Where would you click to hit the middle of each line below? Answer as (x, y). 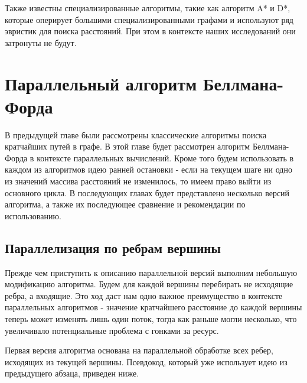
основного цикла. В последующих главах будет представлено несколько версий (147, 192)
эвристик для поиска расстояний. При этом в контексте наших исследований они (150, 31)
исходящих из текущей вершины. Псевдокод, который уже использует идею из (146, 361)
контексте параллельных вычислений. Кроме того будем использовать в (165, 158)
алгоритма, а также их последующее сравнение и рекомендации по (125, 204)
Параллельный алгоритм (101, 83)
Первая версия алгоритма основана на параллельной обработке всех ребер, (139, 350)
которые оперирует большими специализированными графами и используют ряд (149, 19)
